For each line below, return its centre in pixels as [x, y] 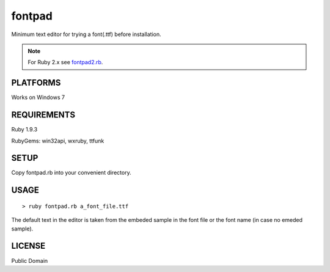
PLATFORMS [36, 83]
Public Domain [30, 260]
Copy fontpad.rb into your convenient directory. [71, 173]
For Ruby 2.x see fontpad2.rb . [65, 62]
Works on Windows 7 [38, 97]
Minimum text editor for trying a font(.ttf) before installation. [86, 34]
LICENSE [28, 246]
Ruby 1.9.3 [24, 130]
